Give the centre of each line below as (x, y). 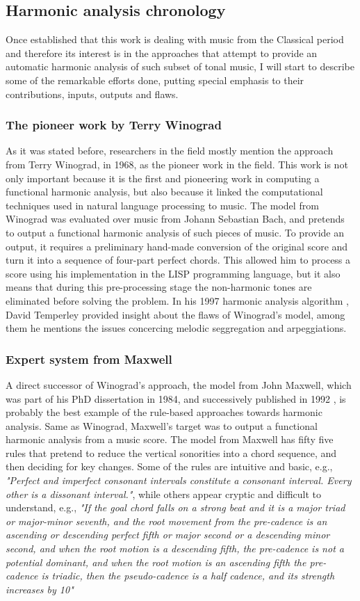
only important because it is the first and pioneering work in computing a (163, 178)
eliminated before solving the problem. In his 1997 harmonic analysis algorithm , (178, 300)
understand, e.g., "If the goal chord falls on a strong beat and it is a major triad (175, 507)
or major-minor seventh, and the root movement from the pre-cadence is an (166, 521)
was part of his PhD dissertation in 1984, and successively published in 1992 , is (176, 398)
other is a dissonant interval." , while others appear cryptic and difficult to (164, 494)
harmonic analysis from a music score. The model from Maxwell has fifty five (170, 439)
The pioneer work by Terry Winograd (114, 125)
